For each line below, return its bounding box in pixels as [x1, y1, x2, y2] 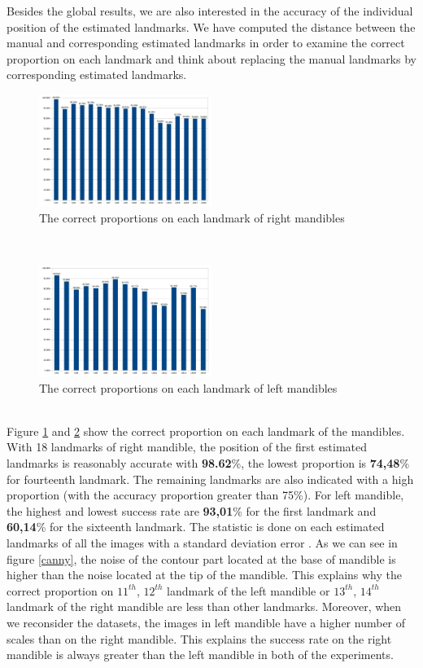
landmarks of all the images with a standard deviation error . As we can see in [7, 534, 398, 551]
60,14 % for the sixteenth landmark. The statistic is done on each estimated [7, 518, 385, 535]
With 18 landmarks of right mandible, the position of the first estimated [7, 438, 368, 455]
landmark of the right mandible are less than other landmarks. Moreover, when [7, 598, 402, 615]
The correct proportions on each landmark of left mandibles [39, 379, 338, 396]
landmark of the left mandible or [167, 582, 330, 599]
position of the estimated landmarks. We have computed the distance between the [7, 18, 416, 35]
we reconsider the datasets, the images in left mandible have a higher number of [7, 613, 406, 631]
